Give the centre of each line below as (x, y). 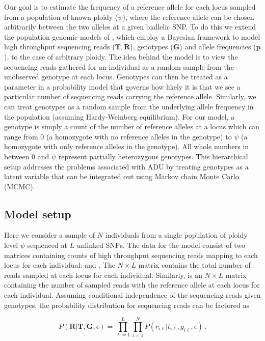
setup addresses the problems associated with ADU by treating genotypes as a (126, 166)
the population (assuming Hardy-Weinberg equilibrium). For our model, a (120, 116)
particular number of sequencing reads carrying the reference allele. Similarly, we (130, 96)
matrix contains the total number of (194, 265)
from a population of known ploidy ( (61, 17)
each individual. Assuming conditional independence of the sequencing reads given (132, 295)
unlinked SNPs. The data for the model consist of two (161, 245)
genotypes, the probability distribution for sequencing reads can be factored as (127, 305)
